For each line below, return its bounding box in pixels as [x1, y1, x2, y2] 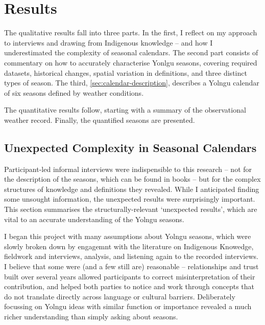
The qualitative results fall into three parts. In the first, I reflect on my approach [4, 27, 257, 38]
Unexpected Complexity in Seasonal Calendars [4, 139, 257, 155]
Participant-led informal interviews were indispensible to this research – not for [4, 163, 252, 174]
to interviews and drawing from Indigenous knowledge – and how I [4, 37, 213, 48]
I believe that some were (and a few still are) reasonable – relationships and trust [4, 261, 259, 272]
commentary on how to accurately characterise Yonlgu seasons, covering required [4, 57, 257, 68]
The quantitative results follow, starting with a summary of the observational [4, 104, 246, 115]
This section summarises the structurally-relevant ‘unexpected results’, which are [4, 204, 257, 214]
